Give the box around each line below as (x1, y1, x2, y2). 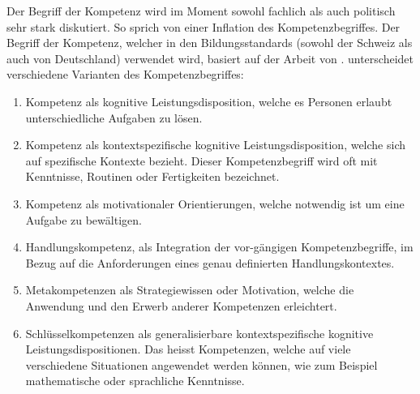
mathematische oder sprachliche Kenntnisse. (25, 372, 245, 389)
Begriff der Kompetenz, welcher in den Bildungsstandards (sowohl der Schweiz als (6, 34, 413, 51)
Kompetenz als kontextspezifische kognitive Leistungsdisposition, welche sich (25, 136, 406, 153)
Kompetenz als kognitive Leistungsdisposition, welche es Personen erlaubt (25, 92, 392, 109)
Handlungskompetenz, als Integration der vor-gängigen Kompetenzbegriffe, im (25, 238, 414, 255)
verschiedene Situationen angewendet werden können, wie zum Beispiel (25, 356, 378, 373)
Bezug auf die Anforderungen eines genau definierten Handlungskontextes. (25, 254, 395, 271)
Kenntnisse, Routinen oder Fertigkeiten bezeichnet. (25, 168, 280, 185)
